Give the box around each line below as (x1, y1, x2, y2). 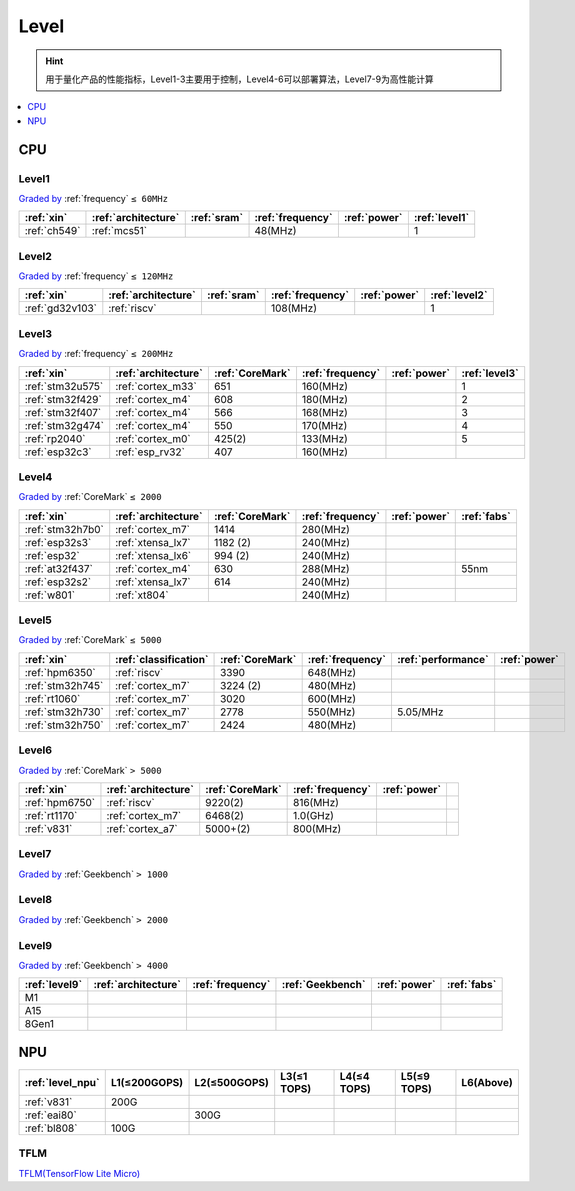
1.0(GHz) (292, 808, 335, 822)
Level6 (18, 743, 53, 757)
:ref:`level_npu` (24, 1075, 100, 1089)
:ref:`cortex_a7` (106, 821, 179, 835)
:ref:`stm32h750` (24, 718, 104, 732)
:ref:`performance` (396, 652, 489, 666)
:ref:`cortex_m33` (115, 379, 197, 393)
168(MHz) (301, 405, 349, 419)
